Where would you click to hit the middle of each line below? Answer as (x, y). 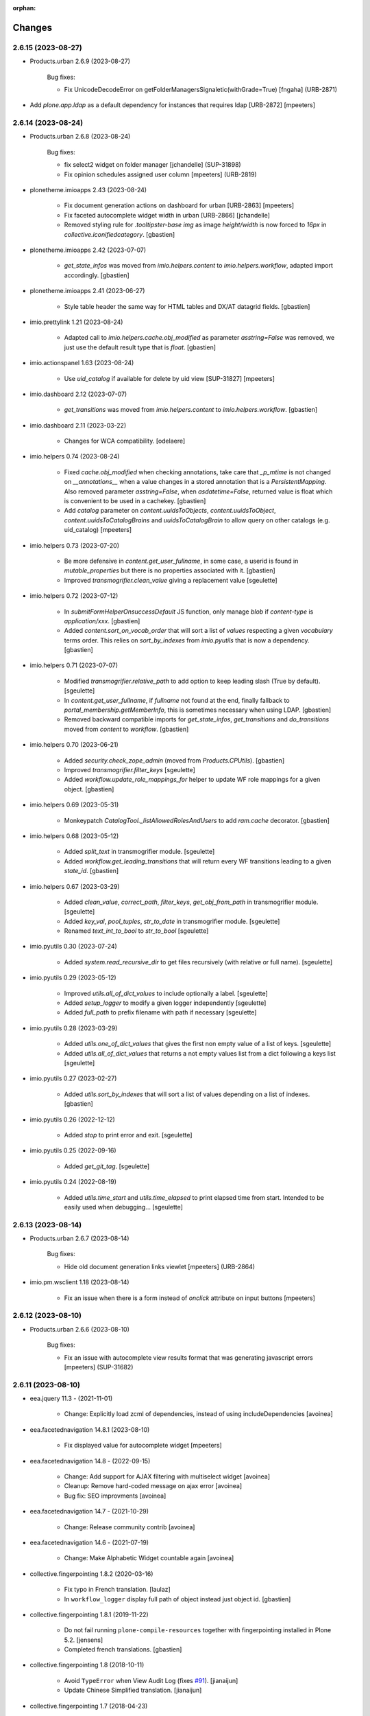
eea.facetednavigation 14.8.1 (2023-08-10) (90, 1429)
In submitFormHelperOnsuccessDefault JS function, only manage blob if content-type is (189, 612)
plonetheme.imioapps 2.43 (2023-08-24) (88, 190)
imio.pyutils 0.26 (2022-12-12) (73, 1120)
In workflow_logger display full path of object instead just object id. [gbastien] (177, 1599)
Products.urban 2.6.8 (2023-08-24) (80, 137)
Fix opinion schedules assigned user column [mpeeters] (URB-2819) (160, 174)
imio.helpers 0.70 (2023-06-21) (74, 745)
